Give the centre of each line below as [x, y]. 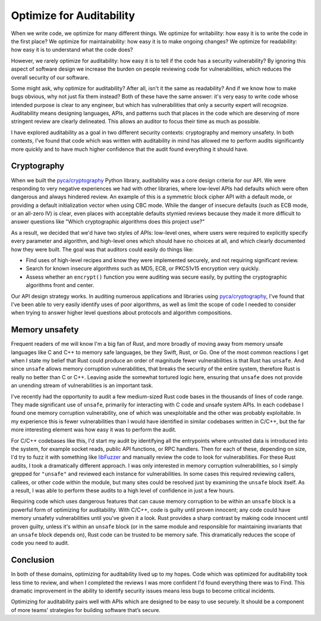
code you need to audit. [40, 543]
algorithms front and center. [60, 285]
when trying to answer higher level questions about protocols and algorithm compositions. [122, 313]
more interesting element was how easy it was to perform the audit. [94, 430]
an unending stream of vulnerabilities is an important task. [82, 386]
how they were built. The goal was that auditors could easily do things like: [102, 249]
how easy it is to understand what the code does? [72, 50]
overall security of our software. [50, 77]
